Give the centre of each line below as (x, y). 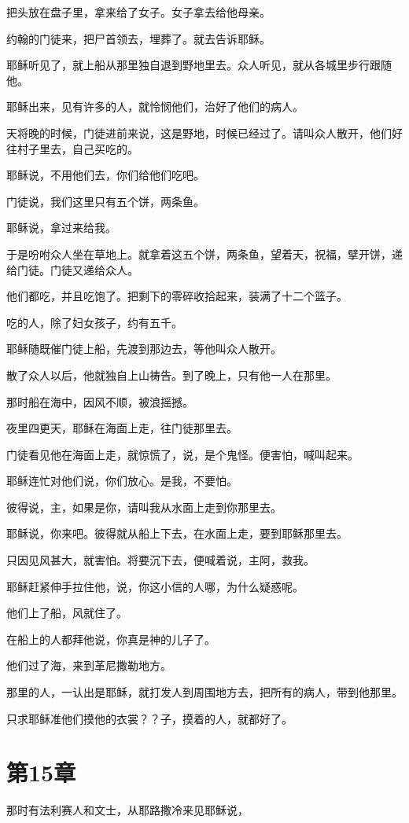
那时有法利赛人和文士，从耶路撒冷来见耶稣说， (127, 810)
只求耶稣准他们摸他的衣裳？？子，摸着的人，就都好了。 (149, 718)
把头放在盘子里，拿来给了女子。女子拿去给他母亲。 (138, 12)
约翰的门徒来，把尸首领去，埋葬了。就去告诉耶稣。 (138, 38)
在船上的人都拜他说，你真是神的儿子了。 (111, 639)
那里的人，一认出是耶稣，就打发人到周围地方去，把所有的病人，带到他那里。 (204, 692)
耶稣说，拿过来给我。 (61, 228)
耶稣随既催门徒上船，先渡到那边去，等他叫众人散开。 (144, 349)
